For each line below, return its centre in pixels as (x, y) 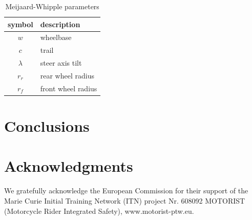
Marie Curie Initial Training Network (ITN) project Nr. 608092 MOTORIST (125, 201)
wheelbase (56, 37)
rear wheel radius (67, 75)
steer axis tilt (61, 63)
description (60, 24)
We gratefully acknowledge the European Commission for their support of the (126, 191)
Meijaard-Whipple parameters (52, 6)
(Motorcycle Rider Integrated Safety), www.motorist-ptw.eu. (99, 211)
